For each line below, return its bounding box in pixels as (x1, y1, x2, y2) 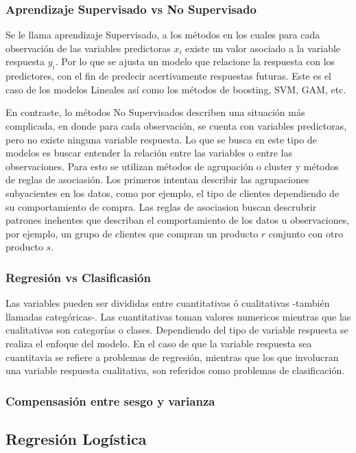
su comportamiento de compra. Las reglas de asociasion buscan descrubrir (5, 199, 317, 213)
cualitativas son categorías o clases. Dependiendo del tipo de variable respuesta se (5, 323, 348, 337)
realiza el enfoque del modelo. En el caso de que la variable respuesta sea (5, 336, 312, 350)
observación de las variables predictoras (5, 40, 171, 55)
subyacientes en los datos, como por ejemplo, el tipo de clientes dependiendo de (5, 185, 340, 200)
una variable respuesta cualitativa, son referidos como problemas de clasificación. (5, 363, 345, 377)
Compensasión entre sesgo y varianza (5, 392, 215, 409)
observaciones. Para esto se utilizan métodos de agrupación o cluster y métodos (5, 159, 339, 173)
